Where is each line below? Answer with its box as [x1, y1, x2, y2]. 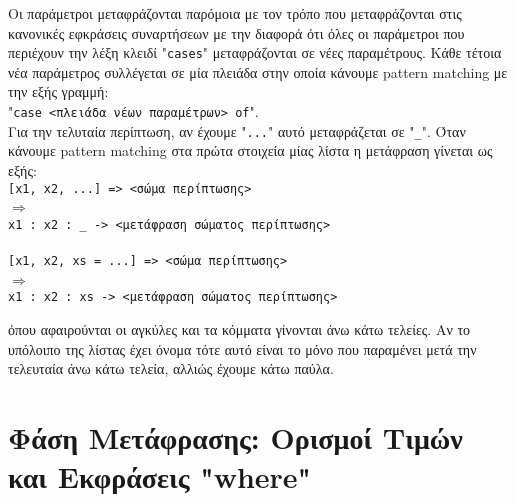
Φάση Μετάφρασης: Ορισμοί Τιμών [8, 416, 463, 457]
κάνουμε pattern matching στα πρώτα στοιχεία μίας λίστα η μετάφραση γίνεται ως [8, 140, 493, 161]
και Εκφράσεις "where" [8, 456, 312, 497]
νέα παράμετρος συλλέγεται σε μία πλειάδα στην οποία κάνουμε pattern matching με [8, 61, 508, 82]
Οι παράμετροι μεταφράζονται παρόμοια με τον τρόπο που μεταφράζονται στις [8, 3, 462, 23]
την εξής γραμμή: [8, 81, 109, 102]
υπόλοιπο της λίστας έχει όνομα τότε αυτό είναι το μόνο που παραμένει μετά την [8, 338, 477, 359]
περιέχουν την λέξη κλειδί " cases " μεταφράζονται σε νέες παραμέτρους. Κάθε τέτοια [8, 42, 502, 63]
